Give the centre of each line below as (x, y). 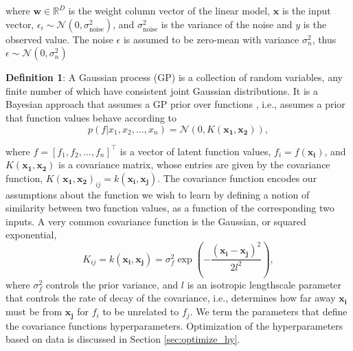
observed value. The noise (59, 39)
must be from (34, 312)
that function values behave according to (91, 117)
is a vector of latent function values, (195, 151)
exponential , (31, 235)
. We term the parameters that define (269, 312)
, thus (324, 39)
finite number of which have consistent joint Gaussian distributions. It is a (162, 90)
